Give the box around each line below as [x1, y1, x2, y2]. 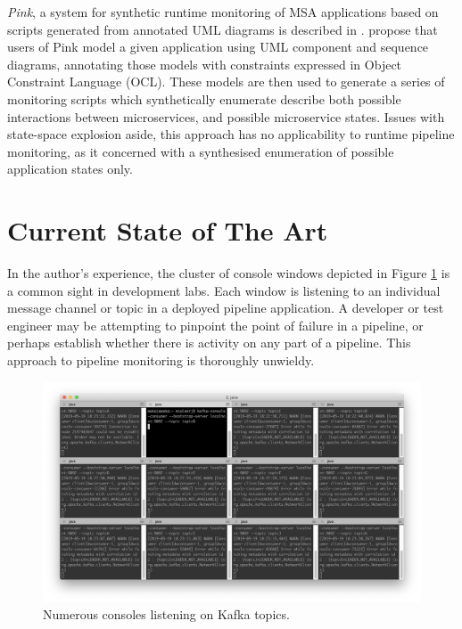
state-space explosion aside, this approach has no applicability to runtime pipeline [7, 125, 455, 143]
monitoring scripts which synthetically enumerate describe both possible [7, 89, 401, 108]
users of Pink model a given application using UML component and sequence [7, 37, 429, 56]
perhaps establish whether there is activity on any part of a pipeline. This [7, 333, 411, 352]
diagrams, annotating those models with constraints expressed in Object [7, 54, 402, 73]
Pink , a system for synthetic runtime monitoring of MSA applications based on [7, 3, 439, 20]
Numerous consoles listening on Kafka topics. [43, 605, 290, 624]
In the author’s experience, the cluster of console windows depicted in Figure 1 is [7, 264, 450, 282]
